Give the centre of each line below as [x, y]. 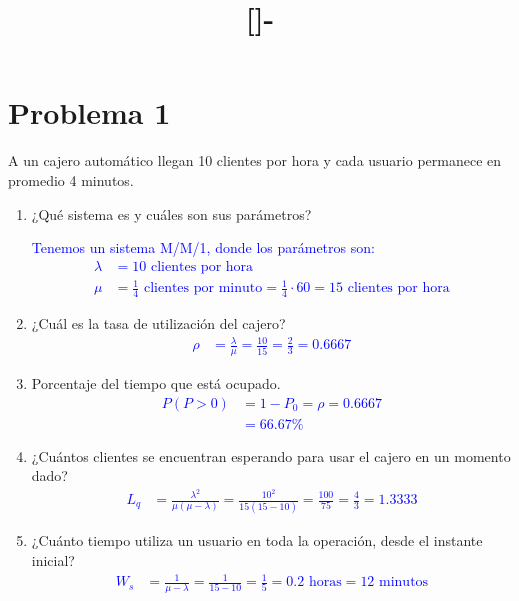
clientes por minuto [203, 288]
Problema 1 [89, 112]
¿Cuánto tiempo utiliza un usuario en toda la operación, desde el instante [257, 540]
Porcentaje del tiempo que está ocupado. [156, 383]
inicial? [53, 559]
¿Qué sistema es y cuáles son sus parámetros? [171, 213]
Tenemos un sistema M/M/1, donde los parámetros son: [203, 247]
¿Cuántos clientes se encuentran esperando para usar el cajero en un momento [271, 455]
